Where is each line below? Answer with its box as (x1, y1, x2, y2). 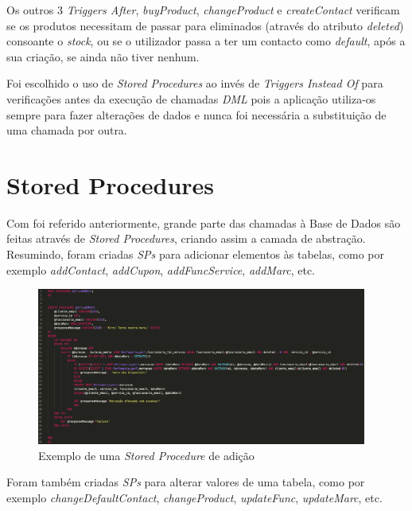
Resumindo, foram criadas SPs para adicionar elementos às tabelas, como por (6, 246, 384, 263)
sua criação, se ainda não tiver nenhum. (6, 48, 200, 64)
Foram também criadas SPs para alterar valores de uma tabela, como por (6, 474, 365, 490)
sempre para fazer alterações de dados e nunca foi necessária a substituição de (6, 106, 387, 123)
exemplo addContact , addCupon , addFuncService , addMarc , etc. (6, 261, 316, 278)
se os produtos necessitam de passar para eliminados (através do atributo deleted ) (6, 17, 404, 33)
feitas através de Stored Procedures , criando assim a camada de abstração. (6, 230, 366, 247)
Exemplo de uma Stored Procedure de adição (38, 447, 255, 463)
